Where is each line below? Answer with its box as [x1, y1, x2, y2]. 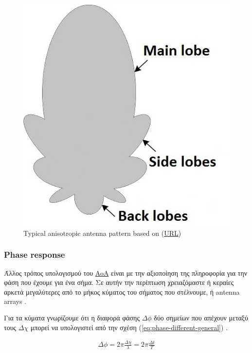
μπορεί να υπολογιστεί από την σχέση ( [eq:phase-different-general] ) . [30, 322, 228, 332]
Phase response [4, 248, 65, 261]
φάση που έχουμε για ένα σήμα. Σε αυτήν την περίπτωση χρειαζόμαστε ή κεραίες [4, 277, 234, 287]
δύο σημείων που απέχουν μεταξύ [154, 312, 249, 322]
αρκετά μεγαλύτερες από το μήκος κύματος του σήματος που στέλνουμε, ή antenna [4, 286, 240, 297]
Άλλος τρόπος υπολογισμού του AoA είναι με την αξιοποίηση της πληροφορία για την [4, 267, 248, 278]
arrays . [4, 296, 27, 306]
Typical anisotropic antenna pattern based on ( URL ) [23, 228, 181, 238]
